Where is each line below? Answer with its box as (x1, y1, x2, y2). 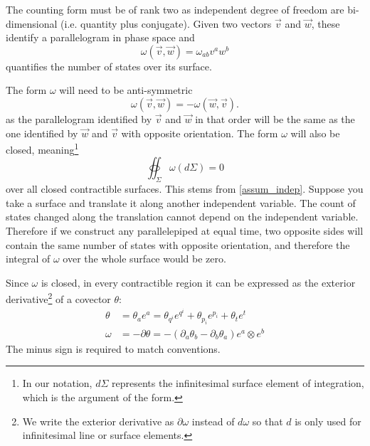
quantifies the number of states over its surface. (6, 58, 212, 73)
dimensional (6, 16, 58, 31)
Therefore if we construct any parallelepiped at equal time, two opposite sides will (6, 223, 364, 238)
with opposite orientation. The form (121, 125, 278, 140)
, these (311, 16, 340, 31)
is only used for (295, 413, 361, 428)
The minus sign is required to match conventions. (6, 341, 221, 356)
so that (252, 413, 283, 428)
